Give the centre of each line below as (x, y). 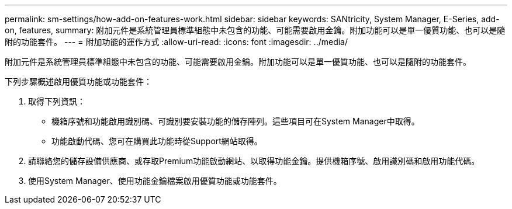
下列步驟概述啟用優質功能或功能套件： (78, 81)
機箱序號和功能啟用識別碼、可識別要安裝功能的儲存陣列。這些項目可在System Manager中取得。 (236, 121)
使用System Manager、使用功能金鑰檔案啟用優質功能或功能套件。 (155, 181)
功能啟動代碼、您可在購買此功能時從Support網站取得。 (157, 141)
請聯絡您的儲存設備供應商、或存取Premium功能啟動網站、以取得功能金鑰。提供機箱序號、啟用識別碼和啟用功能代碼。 (254, 161)
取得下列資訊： (57, 101)
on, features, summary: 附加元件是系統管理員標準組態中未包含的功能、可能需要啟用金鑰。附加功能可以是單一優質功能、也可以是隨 (255, 30)
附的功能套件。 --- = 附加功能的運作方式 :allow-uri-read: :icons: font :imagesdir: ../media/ (177, 42)
